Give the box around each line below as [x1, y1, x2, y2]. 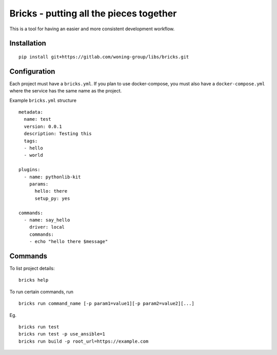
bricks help [18, 277, 49, 283]
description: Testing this [24, 131, 92, 137]
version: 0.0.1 [24, 123, 62, 129]
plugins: [18, 167, 41, 173]
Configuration [9, 67, 55, 76]
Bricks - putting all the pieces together [9, 8, 177, 19]
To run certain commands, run [9, 288, 74, 295]
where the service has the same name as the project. [9, 88, 122, 94]
